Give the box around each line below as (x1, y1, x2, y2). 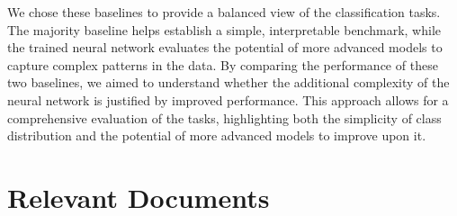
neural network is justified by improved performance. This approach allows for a (7, 90, 449, 109)
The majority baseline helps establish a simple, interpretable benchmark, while (7, 20, 441, 39)
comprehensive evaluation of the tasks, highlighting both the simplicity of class (7, 108, 442, 127)
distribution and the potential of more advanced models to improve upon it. (7, 126, 426, 145)
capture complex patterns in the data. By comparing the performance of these (7, 55, 438, 74)
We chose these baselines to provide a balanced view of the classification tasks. (7, 3, 441, 21)
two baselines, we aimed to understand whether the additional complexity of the (7, 73, 450, 92)
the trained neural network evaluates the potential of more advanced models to (7, 38, 443, 57)
